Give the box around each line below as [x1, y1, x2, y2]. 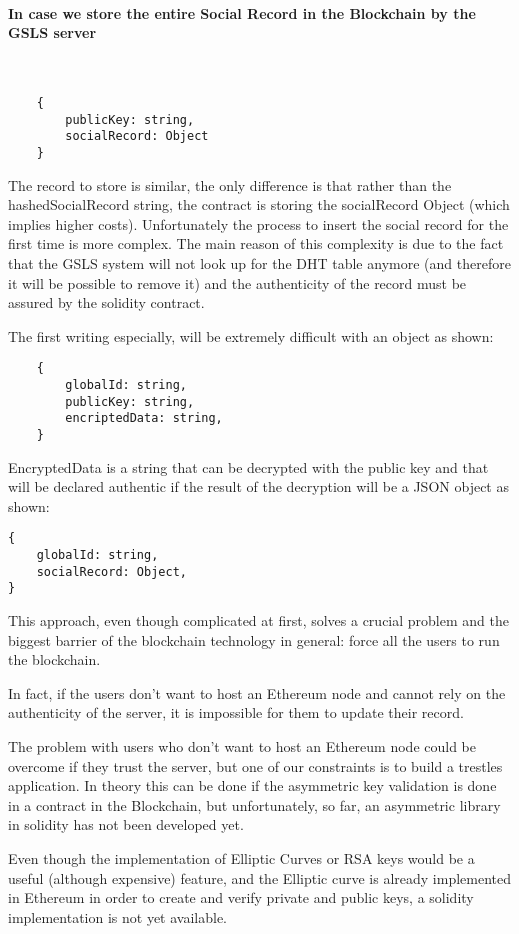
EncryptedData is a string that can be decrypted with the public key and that [8, 456, 489, 477]
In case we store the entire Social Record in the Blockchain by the [8, 2, 476, 23]
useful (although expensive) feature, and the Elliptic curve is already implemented [8, 867, 512, 888]
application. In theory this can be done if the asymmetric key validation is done [8, 775, 497, 796]
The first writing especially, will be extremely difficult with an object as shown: [8, 325, 494, 346]
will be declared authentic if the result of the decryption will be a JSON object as [8, 476, 509, 497]
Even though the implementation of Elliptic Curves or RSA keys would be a [8, 847, 475, 868]
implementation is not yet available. [8, 906, 228, 927]
